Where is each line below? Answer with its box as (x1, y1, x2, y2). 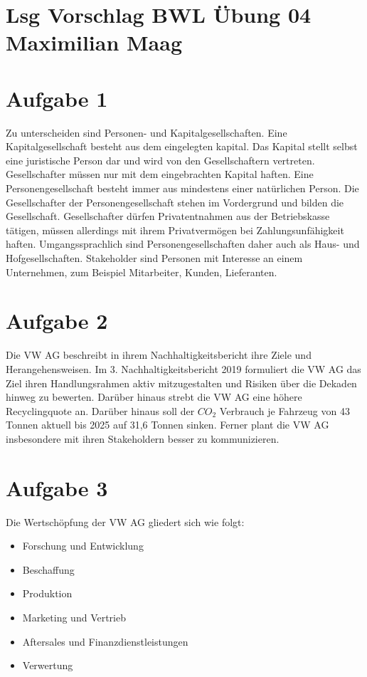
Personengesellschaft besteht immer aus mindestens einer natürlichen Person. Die (6, 181, 359, 196)
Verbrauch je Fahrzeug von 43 (219, 403, 350, 418)
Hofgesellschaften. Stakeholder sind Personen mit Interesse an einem (6, 251, 303, 266)
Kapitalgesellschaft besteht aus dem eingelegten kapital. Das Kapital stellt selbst (6, 139, 358, 154)
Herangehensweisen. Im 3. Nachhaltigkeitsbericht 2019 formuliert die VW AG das (6, 361, 361, 376)
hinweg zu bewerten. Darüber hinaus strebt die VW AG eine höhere (6, 389, 302, 404)
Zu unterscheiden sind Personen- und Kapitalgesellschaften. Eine (6, 125, 287, 140)
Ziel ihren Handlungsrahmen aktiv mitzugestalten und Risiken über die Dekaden (6, 375, 357, 390)
